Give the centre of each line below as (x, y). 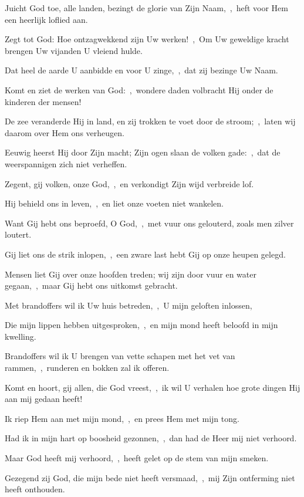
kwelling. (21, 336)
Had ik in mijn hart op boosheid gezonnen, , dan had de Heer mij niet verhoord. (151, 438)
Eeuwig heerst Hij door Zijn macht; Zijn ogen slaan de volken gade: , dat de (143, 152)
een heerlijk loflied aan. (46, 19)
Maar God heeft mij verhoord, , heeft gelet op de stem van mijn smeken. (137, 458)
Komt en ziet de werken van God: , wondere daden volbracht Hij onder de (139, 89)
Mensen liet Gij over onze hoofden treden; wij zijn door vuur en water (131, 274)
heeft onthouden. (35, 489)
